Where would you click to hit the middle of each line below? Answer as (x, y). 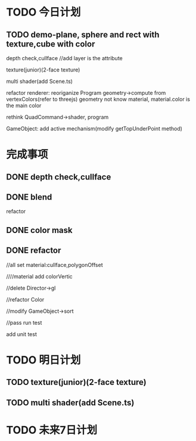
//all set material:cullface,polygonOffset (55, 265)
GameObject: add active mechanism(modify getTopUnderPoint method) (94, 128)
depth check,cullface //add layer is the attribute (65, 58)
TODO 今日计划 (43, 12)
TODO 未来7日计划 (52, 430)
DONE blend (29, 197)
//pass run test (24, 322)
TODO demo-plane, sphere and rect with (83, 34)
